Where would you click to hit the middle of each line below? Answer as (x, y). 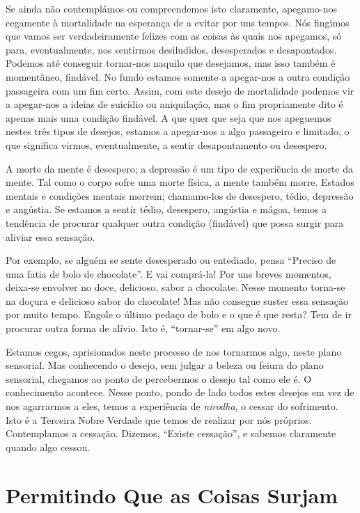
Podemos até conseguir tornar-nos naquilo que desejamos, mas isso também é (171, 63)
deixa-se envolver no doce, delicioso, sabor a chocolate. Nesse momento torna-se (175, 287)
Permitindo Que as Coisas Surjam (172, 495)
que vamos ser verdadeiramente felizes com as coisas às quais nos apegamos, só (174, 36)
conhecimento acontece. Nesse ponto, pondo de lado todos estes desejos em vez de (180, 392)
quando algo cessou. (48, 447)
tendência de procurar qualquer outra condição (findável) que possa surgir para (175, 222)
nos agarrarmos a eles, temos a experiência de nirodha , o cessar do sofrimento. (172, 406)
